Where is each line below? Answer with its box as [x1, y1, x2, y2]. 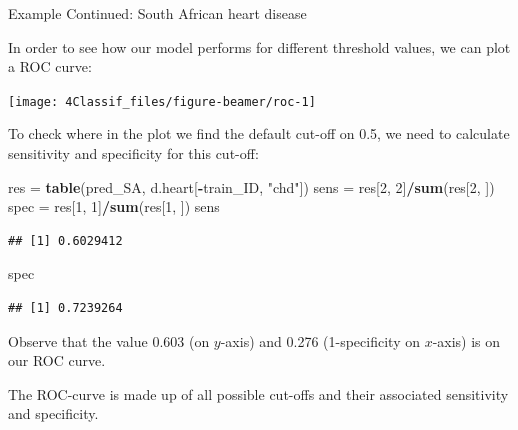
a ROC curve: [8, 56, 92, 77]
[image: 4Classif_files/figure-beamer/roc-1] [8, 94, 316, 109]
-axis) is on [432, 330, 501, 351]
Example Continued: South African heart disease [8, 3, 307, 23]
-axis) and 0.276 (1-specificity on [220, 330, 420, 351]
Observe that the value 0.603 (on [8, 330, 210, 351]
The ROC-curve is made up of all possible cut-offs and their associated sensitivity [8, 383, 509, 404]
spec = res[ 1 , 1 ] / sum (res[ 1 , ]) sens [8, 196, 220, 217]
